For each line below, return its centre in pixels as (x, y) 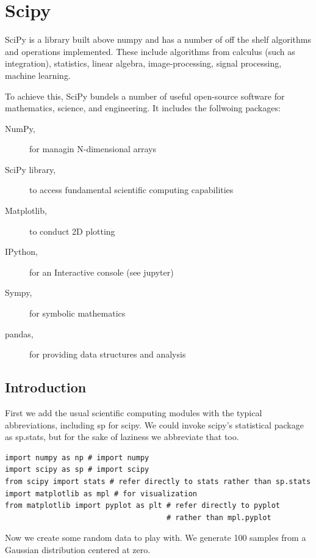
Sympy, (19, 292)
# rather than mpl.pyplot (219, 517)
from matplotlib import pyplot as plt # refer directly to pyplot (143, 506)
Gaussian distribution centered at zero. (78, 549)
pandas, (19, 333)
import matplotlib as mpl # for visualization (101, 494)
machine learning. (38, 75)
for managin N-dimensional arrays (93, 149)
